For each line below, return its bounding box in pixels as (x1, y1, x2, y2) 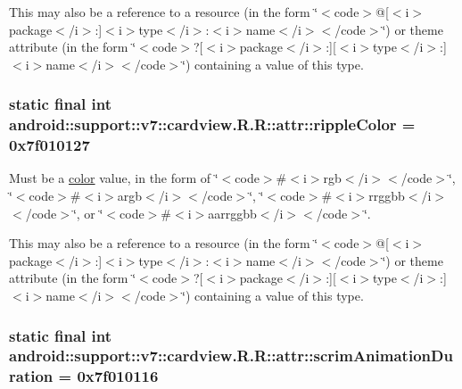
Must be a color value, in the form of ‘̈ (9, 169, 219, 187)
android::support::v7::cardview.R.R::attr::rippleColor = (9, 113, 416, 136)
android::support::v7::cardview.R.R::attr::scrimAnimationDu (9, 344, 453, 367)
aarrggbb (208, 203, 257, 222)
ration (9, 365, 54, 387)
